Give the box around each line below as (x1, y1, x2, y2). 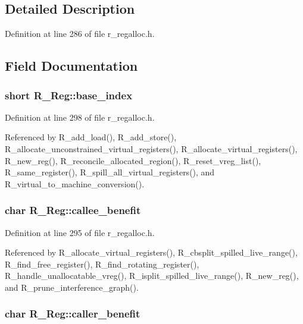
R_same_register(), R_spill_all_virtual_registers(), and (5, 166, 215, 178)
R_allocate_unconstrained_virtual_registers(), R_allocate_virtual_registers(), (5, 142, 298, 155)
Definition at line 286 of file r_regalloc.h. (5, 27, 155, 40)
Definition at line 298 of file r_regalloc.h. (5, 111, 155, 123)
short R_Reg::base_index (5, 87, 133, 102)
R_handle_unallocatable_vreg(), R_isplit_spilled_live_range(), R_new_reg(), (5, 269, 299, 282)
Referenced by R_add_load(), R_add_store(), (5, 131, 177, 143)
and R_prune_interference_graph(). (5, 281, 139, 293)
